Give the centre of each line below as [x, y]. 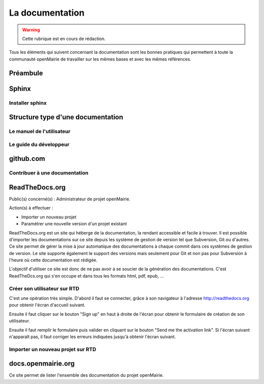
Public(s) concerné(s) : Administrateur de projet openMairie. [70, 199]
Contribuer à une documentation [49, 173]
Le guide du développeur [39, 144]
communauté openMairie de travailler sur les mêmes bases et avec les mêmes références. [100, 59]
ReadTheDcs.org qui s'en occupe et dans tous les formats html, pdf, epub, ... [86, 276]
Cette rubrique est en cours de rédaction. [64, 39]
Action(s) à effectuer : [31, 208]
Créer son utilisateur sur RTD [44, 288]
